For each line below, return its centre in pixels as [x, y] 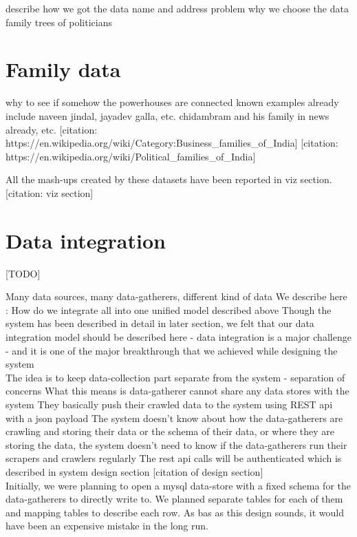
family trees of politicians [59, 22]
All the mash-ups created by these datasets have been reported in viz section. [169, 179]
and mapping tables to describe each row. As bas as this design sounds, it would [175, 512]
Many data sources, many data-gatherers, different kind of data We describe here [176, 296]
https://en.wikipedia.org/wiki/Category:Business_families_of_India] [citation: [172, 143]
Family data [63, 69]
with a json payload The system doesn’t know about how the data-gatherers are [174, 418]
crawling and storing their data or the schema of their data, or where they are [170, 431]
